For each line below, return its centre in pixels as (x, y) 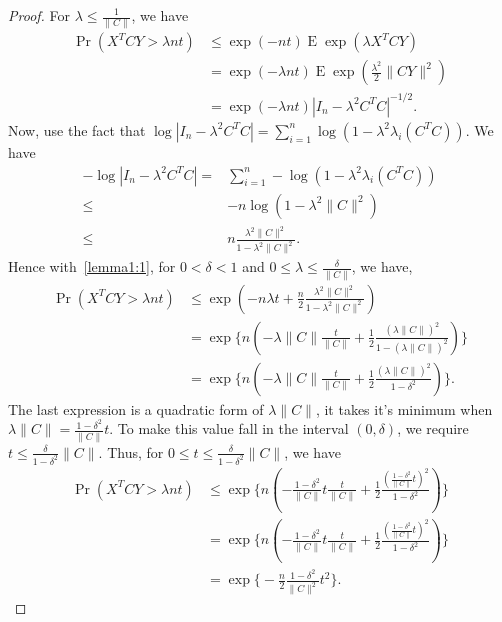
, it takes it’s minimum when (404, 408)
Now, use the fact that (77, 129)
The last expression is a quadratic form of (136, 408)
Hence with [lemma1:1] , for (92, 266)
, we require (433, 428)
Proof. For (39, 15)
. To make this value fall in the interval (229, 428)
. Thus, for (131, 451)
